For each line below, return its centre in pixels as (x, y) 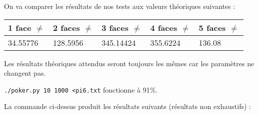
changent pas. (25, 73)
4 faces (164, 27)
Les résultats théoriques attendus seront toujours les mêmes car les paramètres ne (129, 63)
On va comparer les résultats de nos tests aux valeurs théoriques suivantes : (120, 6)
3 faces (115, 27)
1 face (20, 27)
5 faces (212, 27)
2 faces (66, 27)
